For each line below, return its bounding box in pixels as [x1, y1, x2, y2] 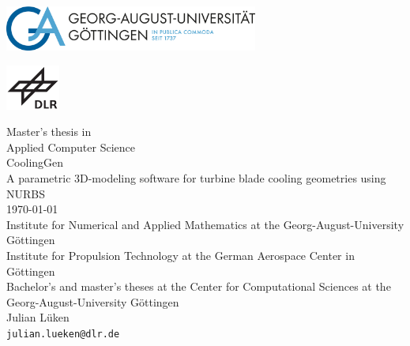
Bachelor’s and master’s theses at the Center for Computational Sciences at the [6, 278, 391, 295]
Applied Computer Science [6, 138, 135, 155]
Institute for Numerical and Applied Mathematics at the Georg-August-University [6, 216, 404, 232]
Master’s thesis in [6, 123, 92, 140]
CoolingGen [6, 154, 64, 171]
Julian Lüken [6, 309, 70, 325]
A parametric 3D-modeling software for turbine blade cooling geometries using [6, 169, 386, 186]
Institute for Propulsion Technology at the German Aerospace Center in [6, 246, 355, 263]
